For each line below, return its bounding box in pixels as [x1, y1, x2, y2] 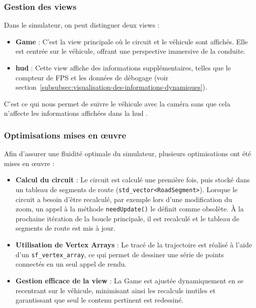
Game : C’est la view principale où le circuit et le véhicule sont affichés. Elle [15, 36, 248, 46]
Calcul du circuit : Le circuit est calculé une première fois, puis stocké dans [15, 174, 250, 185]
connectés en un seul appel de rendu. [15, 259, 127, 269]
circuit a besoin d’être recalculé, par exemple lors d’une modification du [15, 194, 232, 204]
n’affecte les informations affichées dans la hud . [4, 108, 148, 118]
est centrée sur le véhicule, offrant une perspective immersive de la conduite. [15, 46, 246, 56]
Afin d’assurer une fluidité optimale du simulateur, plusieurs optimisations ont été [4, 148, 252, 159]
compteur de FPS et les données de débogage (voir [15, 72, 168, 82]
